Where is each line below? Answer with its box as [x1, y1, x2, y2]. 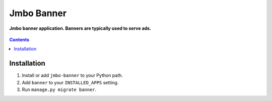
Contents [9, 36, 30, 42]
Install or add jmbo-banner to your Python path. [22, 72, 123, 78]
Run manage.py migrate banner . [22, 86, 97, 93]
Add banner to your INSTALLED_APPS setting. [22, 79, 119, 85]
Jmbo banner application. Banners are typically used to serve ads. [9, 25, 152, 31]
